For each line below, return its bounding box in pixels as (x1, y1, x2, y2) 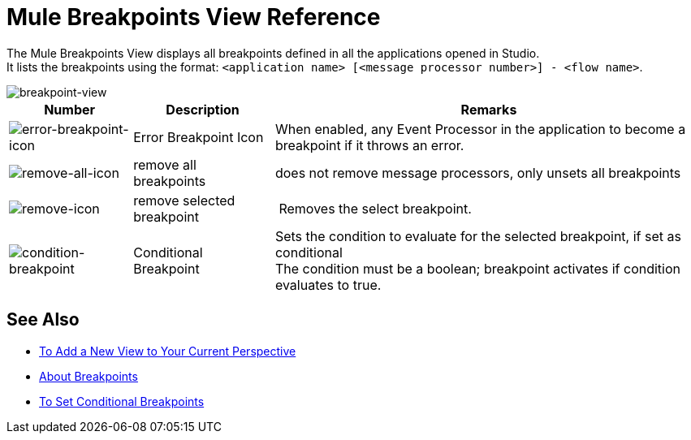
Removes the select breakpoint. (279, 200, 472, 217)
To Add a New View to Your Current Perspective (39, 343, 296, 358)
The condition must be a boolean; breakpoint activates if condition (274, 260, 680, 277)
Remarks (460, 101, 517, 118)
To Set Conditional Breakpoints (39, 394, 205, 408)
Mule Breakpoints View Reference (6, 3, 381, 31)
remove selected (133, 192, 235, 209)
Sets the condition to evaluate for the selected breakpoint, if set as (274, 227, 681, 244)
